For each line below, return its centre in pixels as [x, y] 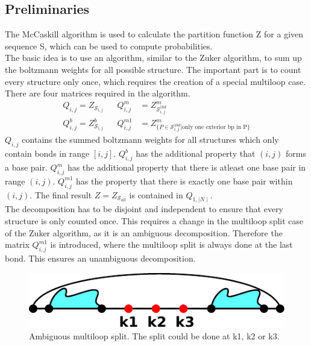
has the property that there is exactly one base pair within [184, 181]
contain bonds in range [47, 153]
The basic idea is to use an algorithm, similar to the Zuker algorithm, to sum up [153, 58]
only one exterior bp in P [215, 127]
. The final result [61, 194]
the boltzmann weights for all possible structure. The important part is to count [153, 69]
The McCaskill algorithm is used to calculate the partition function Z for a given [154, 34]
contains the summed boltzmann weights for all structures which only [150, 140]
